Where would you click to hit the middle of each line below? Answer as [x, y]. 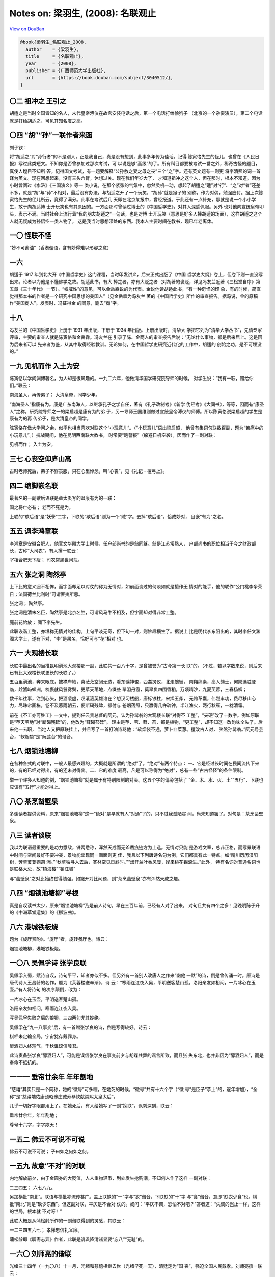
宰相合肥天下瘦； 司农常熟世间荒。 [46, 560]
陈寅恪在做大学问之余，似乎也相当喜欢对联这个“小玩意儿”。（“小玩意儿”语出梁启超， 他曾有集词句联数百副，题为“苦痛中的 [136, 428]
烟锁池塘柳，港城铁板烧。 [36, 949]
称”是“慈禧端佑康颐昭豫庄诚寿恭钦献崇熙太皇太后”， [64, 1096]
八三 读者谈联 [30, 835]
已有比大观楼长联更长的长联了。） [44, 672]
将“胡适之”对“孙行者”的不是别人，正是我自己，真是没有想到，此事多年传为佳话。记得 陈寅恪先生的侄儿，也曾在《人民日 [134, 157]
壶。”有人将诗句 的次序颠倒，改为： [46, 990]
